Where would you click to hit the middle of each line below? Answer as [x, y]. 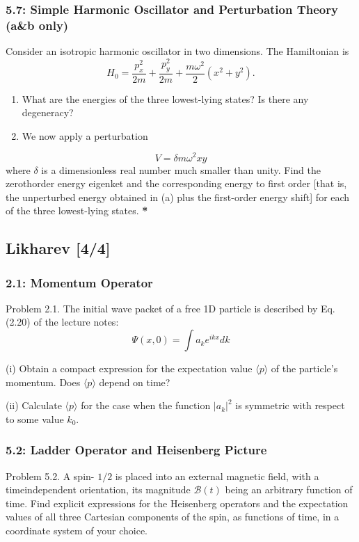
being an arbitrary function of [289, 489]
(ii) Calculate [34, 405]
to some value [35, 419]
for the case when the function [146, 405]
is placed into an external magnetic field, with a [217, 476]
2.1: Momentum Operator [79, 282]
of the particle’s [304, 368]
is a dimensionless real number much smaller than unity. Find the [181, 169]
